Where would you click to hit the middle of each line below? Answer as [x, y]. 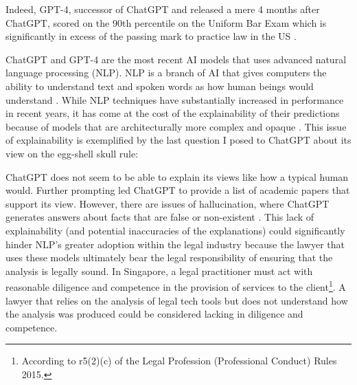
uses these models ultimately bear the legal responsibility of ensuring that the [169, 257]
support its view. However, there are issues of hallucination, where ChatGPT [168, 203]
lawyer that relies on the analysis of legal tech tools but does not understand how [177, 300]
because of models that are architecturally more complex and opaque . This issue [176, 126]
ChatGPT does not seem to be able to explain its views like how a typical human [177, 176]
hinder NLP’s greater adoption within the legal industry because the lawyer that [175, 244]
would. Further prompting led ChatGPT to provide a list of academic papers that [178, 190]
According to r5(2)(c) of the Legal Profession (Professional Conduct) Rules [179, 361]
